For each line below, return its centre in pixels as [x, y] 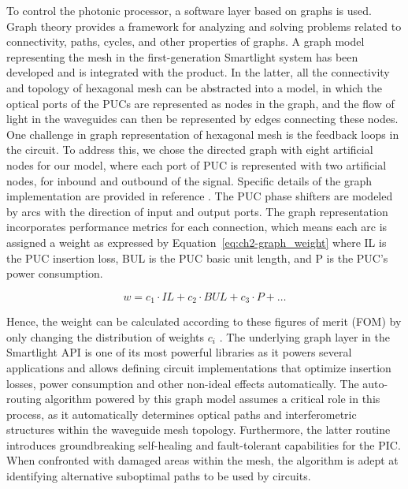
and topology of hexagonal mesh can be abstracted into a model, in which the [194, 87]
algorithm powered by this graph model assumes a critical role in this [213, 399]
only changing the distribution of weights [106, 336]
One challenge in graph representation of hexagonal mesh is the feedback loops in [203, 134]
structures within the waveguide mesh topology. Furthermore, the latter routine [198, 429]
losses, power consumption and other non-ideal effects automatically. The [183, 383]
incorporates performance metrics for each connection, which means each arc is [197, 227]
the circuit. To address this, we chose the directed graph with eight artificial [190, 149]
